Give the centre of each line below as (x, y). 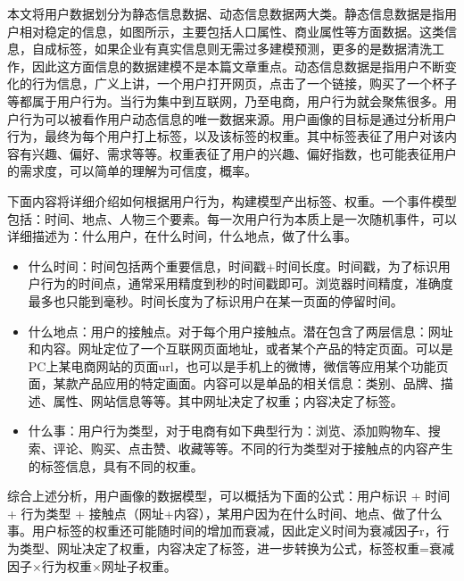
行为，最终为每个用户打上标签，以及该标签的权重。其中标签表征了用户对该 (226, 136)
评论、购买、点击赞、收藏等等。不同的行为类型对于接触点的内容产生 (253, 448)
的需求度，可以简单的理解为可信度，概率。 (132, 171)
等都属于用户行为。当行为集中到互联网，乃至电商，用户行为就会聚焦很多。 (226, 100)
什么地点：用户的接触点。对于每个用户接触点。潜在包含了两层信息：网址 (240, 331)
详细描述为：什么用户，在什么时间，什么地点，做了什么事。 (182, 236)
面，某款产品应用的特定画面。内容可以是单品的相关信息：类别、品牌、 (234, 383)
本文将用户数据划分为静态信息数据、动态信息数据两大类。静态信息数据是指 (226, 13)
